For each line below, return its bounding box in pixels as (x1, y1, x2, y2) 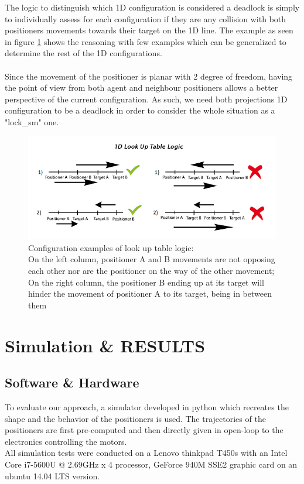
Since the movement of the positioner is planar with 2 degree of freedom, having (5, 70, 293, 82)
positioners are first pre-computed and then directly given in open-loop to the (5, 424, 283, 436)
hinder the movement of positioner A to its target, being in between (28, 287, 272, 300)
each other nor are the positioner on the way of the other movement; (28, 265, 275, 277)
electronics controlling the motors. (5, 435, 127, 447)
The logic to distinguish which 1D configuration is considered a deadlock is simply (5, 1, 300, 13)
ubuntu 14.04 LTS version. (5, 469, 100, 482)
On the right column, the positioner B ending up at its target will (28, 276, 264, 288)
